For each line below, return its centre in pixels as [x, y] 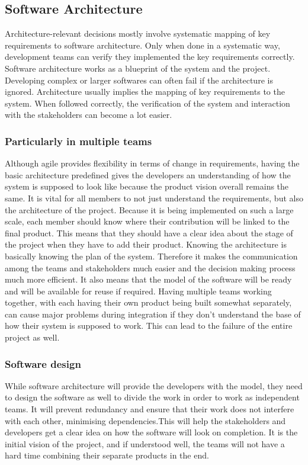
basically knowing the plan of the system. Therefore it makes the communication [151, 256]
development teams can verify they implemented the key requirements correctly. [150, 57]
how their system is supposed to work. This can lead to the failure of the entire [149, 325]
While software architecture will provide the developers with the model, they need [154, 385]
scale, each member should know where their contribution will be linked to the [147, 221]
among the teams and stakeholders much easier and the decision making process [150, 267]
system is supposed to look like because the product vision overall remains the [147, 186]
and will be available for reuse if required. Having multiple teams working [138, 291]
